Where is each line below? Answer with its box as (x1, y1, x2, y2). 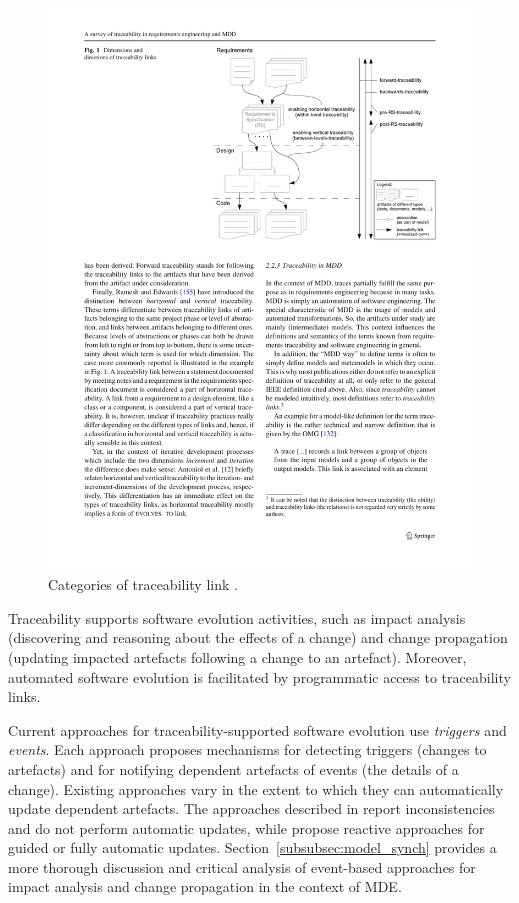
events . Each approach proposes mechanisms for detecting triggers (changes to (8, 739, 487, 760)
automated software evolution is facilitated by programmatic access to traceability (8, 666, 511, 687)
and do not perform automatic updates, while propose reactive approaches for (8, 817, 485, 838)
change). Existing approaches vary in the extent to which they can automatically (8, 778, 504, 799)
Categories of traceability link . (48, 574, 238, 595)
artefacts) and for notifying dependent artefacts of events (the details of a (8, 758, 459, 779)
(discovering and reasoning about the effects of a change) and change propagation (8, 627, 508, 648)
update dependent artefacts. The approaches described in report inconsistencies (8, 798, 495, 819)
